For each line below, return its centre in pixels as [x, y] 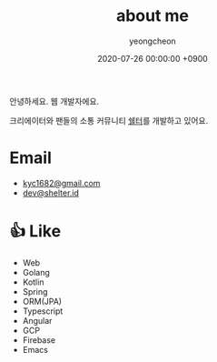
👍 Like [35, 231]
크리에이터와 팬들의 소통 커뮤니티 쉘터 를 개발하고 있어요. [109, 120]
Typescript [43, 311]
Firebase [39, 340]
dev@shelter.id [51, 193]
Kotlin [33, 282]
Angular [37, 320]
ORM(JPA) [42, 301]
